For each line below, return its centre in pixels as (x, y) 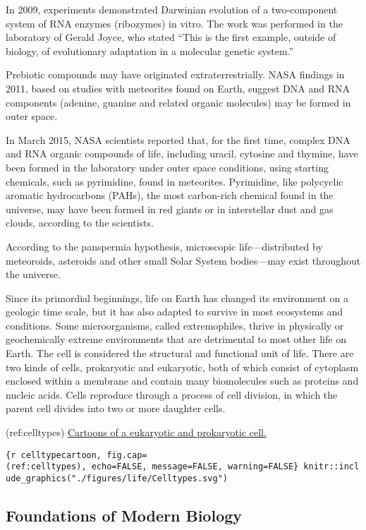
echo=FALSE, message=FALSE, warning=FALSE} (195, 467)
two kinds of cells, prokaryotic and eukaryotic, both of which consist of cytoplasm (182, 367)
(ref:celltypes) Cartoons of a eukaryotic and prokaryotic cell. (136, 432)
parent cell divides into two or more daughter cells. (116, 408)
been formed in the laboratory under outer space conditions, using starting (167, 167)
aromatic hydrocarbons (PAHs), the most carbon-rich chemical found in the (170, 195)
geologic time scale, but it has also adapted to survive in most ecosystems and (175, 312)
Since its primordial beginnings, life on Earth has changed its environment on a (177, 297)
